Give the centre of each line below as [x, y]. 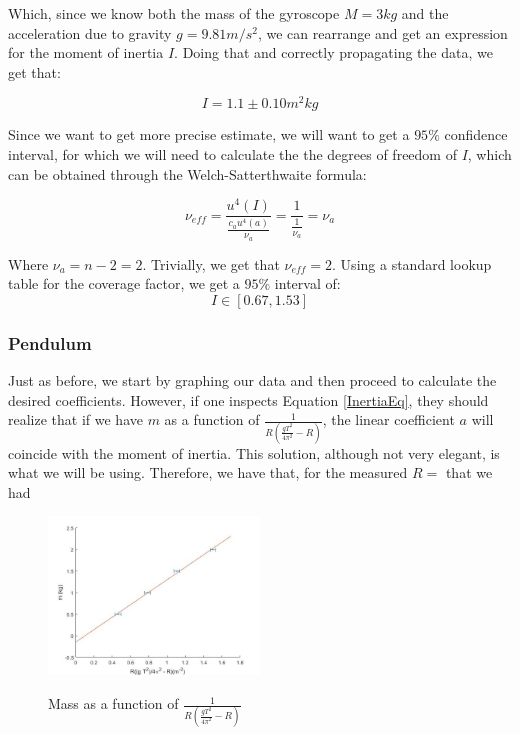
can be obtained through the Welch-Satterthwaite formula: [187, 173]
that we [469, 472]
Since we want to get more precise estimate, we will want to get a [209, 134]
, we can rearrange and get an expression [382, 32]
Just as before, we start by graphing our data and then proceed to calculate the [252, 380]
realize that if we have [75, 419]
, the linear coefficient [388, 419]
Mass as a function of [113, 703]
